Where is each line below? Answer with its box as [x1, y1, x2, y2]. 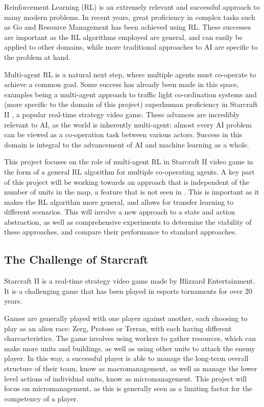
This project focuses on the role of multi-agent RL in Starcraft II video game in [4, 156, 253, 167]
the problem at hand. [4, 51, 70, 62]
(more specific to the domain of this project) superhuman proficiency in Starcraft [4, 99, 258, 110]
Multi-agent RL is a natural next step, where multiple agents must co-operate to [4, 69, 256, 79]
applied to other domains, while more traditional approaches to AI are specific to [4, 41, 258, 52]
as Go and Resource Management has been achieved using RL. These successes [4, 22, 251, 32]
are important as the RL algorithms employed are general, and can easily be [4, 31, 243, 42]
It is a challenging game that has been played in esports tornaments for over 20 [4, 285, 252, 296]
